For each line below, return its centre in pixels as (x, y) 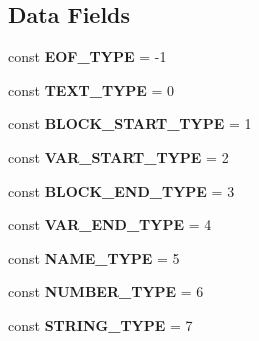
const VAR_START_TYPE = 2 (118, 156)
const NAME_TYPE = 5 (94, 257)
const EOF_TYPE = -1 (87, 56)
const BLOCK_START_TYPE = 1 (130, 123)
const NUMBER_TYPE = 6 (106, 291)
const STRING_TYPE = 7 (100, 324)
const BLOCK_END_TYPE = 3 (121, 190)
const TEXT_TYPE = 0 (91, 89)
